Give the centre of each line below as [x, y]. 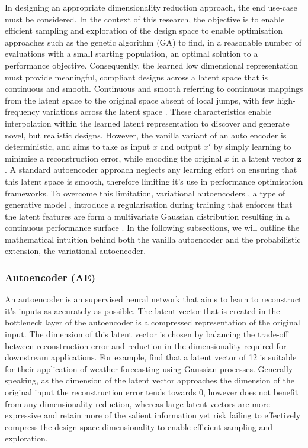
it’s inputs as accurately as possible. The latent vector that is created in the [142, 310]
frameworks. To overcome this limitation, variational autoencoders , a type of [145, 193]
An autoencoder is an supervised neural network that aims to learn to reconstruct [153, 299]
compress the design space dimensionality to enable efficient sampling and [139, 426]
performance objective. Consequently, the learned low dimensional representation [152, 65]
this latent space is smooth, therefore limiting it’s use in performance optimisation [154, 181]
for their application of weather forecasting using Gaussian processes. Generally [149, 368]
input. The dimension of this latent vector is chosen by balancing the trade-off [147, 334]
